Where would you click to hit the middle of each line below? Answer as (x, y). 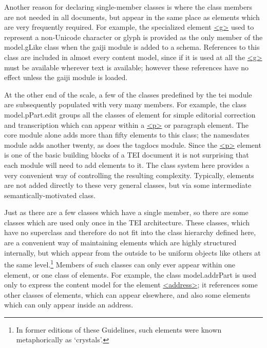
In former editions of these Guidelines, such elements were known (119, 329)
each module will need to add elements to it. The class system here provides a (127, 165)
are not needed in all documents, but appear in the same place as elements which (132, 17)
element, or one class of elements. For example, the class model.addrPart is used (130, 274)
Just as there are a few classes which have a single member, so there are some (126, 212)
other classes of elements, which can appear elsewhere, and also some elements (127, 294)
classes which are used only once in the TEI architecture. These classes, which (127, 222)
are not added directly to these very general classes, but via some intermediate (128, 185)
